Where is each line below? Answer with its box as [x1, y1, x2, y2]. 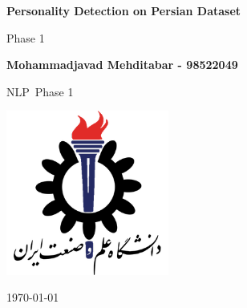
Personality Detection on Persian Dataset [6, 2, 241, 18]
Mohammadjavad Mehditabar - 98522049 [6, 56, 238, 73]
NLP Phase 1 [6, 83, 74, 99]
